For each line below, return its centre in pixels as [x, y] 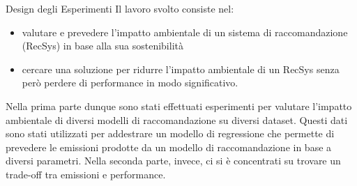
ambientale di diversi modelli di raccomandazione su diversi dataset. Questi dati [177, 119]
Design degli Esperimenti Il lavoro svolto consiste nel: [120, 8]
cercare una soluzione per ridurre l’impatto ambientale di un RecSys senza [181, 69]
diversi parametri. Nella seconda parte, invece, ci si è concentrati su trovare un [173, 161]
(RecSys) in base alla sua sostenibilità [102, 46]
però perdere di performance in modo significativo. [130, 83]
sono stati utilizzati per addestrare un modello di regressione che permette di [170, 133]
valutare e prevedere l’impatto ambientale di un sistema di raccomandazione [185, 32]
